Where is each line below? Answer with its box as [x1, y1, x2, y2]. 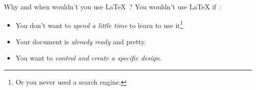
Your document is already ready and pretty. [15, 36, 146, 46]
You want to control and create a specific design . [15, 53, 161, 63]
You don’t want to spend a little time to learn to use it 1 [15, 18, 183, 30]
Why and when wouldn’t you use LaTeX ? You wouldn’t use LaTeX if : [4, 1, 222, 11]
